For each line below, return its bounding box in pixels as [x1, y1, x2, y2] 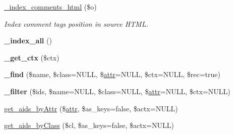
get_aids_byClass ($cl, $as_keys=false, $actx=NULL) [4, 120, 174, 130]
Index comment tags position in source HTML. [4, 18, 148, 29]
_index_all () [4, 35, 52, 46]
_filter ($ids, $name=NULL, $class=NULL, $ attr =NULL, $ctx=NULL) [4, 86, 230, 96]
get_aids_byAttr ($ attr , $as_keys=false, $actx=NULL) [4, 103, 178, 113]
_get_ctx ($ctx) [4, 52, 60, 62]
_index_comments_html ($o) [4, 2, 97, 12]
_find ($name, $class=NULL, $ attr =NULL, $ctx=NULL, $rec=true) [4, 69, 220, 80]
